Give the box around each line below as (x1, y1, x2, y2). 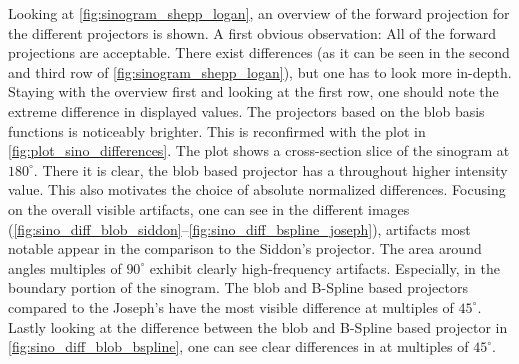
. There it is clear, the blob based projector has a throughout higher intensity (33, 159, 508, 180)
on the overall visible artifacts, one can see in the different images (8, 198, 410, 219)
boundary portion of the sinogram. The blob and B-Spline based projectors (8, 277, 468, 298)
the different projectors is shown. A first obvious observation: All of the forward (8, 22, 497, 43)
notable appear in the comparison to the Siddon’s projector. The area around (8, 238, 482, 259)
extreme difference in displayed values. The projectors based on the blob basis (8, 100, 485, 121)
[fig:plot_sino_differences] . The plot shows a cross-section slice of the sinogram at (8, 140, 510, 161)
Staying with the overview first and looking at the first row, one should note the (8, 81, 499, 102)
